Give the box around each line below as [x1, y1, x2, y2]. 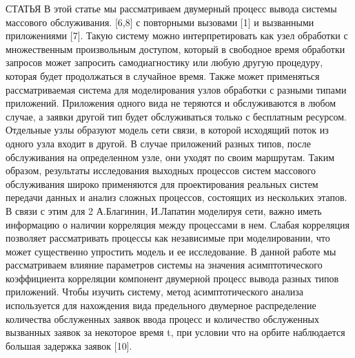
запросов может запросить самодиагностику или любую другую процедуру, [6, 55, 323, 70]
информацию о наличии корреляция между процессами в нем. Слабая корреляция [6, 217, 349, 231]
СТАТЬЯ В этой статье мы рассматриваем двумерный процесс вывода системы [6, 1, 337, 15]
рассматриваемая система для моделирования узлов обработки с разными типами [6, 82, 347, 96]
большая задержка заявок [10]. [6, 338, 132, 352]
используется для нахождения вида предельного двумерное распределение [6, 298, 316, 313]
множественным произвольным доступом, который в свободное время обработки [6, 41, 345, 56]
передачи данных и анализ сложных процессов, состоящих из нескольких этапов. [6, 190, 347, 204]
